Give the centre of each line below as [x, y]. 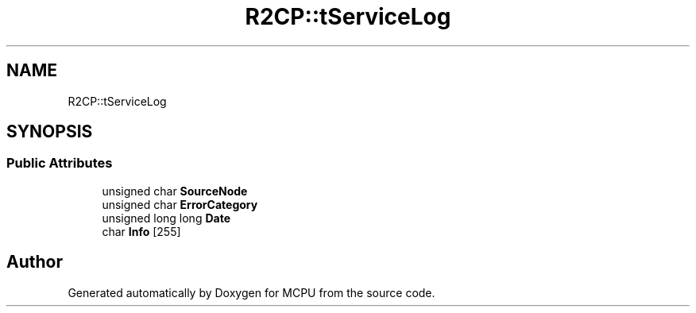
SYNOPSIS [50, 132]
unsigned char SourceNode [175, 191]
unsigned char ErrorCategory [180, 204]
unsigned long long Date [166, 218]
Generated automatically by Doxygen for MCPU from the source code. [251, 292]
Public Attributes [60, 163]
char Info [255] [141, 231]
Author [35, 262]
